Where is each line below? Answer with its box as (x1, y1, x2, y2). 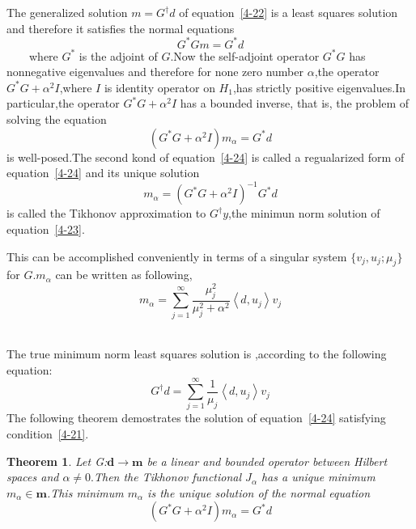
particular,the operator (6, 95, 120, 112)
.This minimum (46, 484, 124, 501)
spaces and (6, 468, 59, 485)
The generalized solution (6, 4, 128, 20)
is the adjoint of (79, 47, 158, 64)
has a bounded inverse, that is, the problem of (180, 95, 410, 112)
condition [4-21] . (6, 425, 89, 442)
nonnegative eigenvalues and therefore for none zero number (6, 63, 304, 80)
